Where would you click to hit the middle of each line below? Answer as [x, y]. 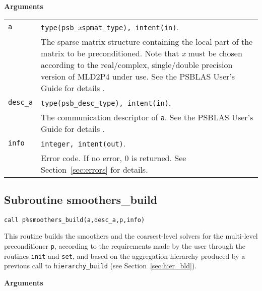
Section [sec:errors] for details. [94, 169]
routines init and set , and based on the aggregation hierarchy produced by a [125, 256]
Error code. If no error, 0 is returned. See [114, 158]
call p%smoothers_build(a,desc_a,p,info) [75, 220]
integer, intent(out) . [83, 143]
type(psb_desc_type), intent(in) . [106, 102]
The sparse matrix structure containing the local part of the [147, 41]
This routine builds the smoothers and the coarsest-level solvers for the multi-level [131, 236]
